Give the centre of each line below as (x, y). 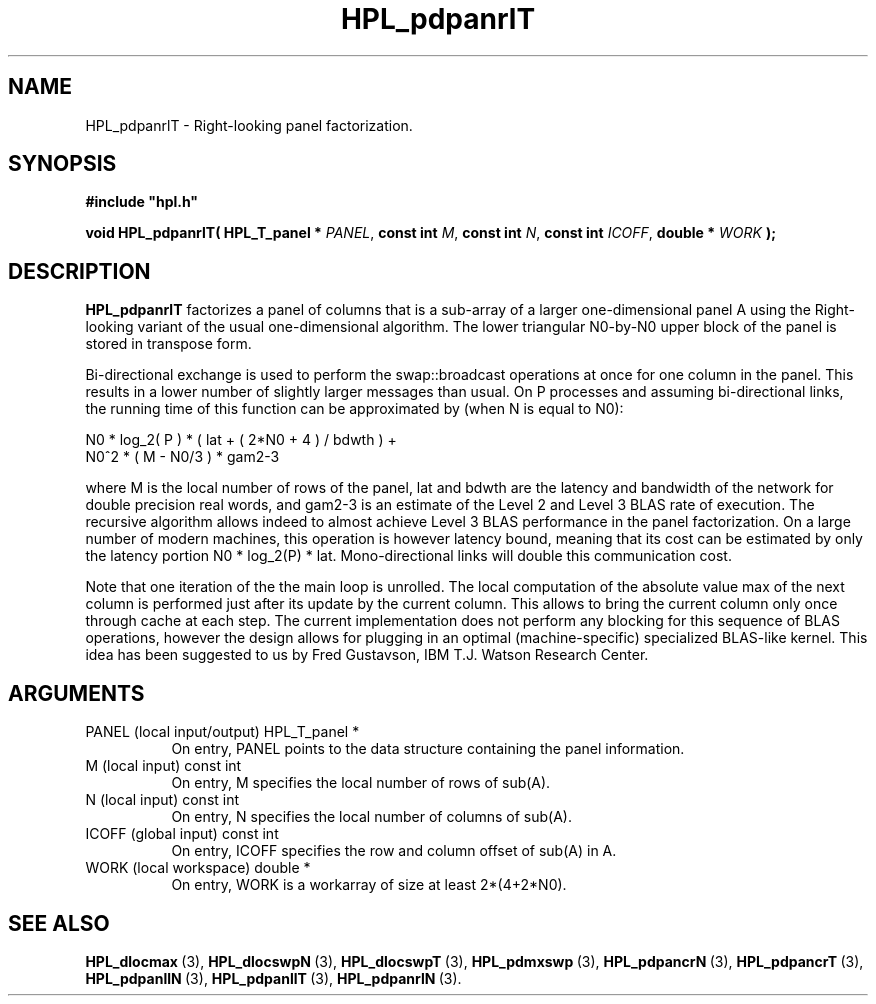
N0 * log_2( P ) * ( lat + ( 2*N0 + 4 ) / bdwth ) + (241, 440)
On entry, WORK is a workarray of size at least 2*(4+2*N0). (369, 885)
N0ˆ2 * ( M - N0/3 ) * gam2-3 (182, 457)
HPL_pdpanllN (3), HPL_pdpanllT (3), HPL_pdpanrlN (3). (273, 978)
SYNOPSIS (62, 164)
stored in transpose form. (168, 344)
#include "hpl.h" (142, 202)
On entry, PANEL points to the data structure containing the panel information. (428, 749)
